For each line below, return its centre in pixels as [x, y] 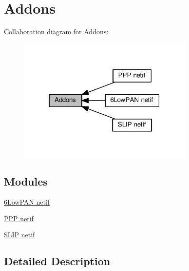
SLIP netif [19, 235]
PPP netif [19, 218]
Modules [26, 181]
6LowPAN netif [27, 202]
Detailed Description [57, 261]
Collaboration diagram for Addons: [56, 31]
